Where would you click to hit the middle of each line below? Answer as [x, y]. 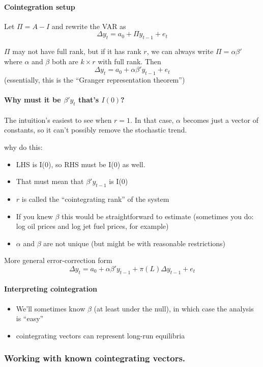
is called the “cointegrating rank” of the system [95, 199]
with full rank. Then [129, 61]
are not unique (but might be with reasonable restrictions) [135, 243]
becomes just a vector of [221, 120]
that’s [89, 100]
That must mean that [50, 181]
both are [65, 61]
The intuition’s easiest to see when [58, 120]
